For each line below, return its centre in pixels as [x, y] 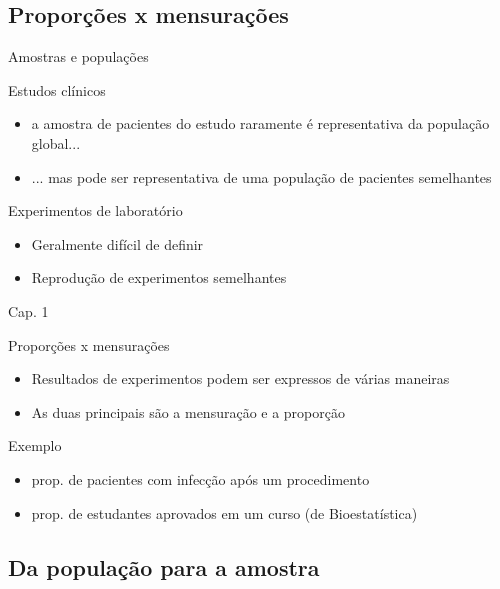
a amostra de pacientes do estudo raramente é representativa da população [260, 123]
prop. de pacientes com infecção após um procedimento [200, 478]
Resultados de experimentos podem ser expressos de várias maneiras [240, 378]
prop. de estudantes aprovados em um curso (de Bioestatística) [224, 512]
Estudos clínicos [57, 89]
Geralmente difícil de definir [117, 243]
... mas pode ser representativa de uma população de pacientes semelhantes [261, 176]
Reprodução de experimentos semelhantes [159, 277]
